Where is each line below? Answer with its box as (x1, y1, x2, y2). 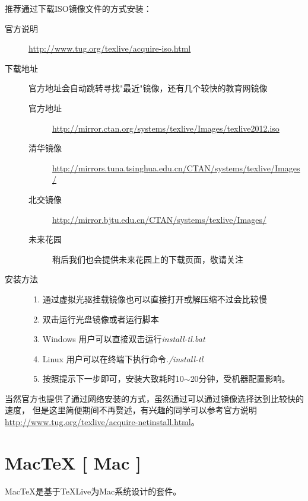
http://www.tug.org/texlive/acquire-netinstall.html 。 (5, 416, 199, 428)
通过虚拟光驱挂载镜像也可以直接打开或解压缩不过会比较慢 (42, 292, 267, 305)
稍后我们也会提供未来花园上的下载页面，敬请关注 (52, 253, 243, 265)
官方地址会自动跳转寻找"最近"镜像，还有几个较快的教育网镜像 (28, 82, 268, 94)
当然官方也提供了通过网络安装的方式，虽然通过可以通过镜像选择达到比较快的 (5, 392, 304, 404)
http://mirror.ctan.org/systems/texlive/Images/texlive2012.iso (52, 122, 280, 134)
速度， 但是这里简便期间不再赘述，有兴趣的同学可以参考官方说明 (5, 404, 257, 416)
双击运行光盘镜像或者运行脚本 (42, 312, 159, 325)
